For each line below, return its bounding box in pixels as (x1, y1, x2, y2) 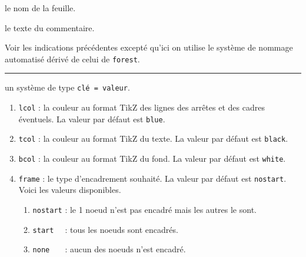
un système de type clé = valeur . (5, 81, 130, 94)
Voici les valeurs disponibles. (18, 183, 121, 196)
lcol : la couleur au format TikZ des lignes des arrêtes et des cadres (18, 101, 265, 114)
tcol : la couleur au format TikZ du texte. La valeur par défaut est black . (18, 132, 288, 145)
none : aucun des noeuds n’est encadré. (32, 243, 186, 255)
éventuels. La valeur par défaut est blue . (18, 112, 165, 125)
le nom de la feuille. (5, 2, 76, 14)
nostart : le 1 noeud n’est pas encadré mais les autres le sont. (32, 203, 257, 215)
